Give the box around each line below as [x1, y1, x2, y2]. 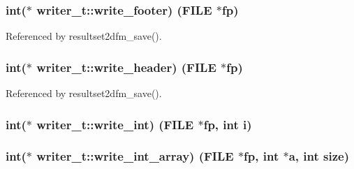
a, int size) [288, 147, 349, 165]
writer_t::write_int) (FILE [36, 115, 194, 133]
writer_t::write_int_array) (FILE [36, 147, 234, 165]
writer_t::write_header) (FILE [36, 58, 216, 75]
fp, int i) [203, 115, 252, 133]
